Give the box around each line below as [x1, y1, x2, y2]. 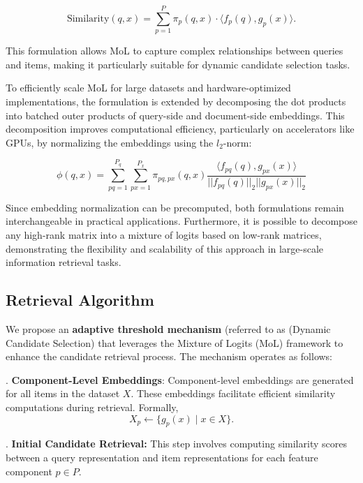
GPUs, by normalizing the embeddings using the [6, 135, 214, 149]
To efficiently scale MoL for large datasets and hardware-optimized [6, 80, 291, 95]
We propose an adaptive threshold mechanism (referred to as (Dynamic [6, 321, 331, 336]
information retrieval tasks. [6, 255, 121, 269]
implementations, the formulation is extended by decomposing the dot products [6, 94, 346, 108]
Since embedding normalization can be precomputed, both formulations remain [6, 200, 344, 214]
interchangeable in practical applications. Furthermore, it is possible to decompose [6, 214, 358, 228]
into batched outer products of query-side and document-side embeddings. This [6, 107, 345, 122]
